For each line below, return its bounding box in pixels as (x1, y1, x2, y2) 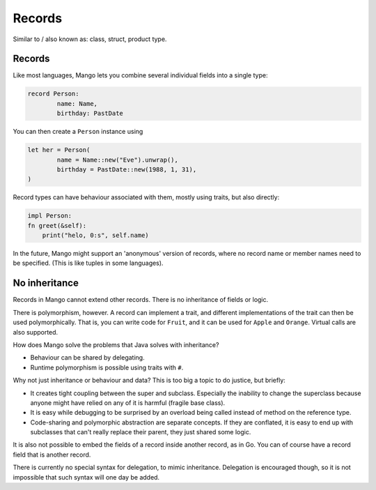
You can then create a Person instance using (13, 128, 143, 136)
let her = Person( (27, 146, 91, 154)
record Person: (27, 90, 79, 98)
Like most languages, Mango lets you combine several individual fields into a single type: (13, 71, 268, 79)
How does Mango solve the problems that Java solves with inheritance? (13, 340, 219, 349)
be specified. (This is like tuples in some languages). (13, 259, 164, 268)
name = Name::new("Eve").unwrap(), (56, 155, 179, 164)
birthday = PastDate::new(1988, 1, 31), (56, 165, 197, 174)
